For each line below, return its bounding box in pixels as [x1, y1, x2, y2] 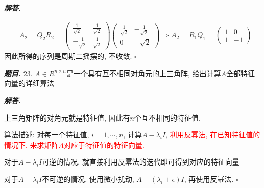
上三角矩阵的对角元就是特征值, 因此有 [4, 112, 130, 123]
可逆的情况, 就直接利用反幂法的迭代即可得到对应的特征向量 [42, 156, 239, 167]
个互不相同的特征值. [134, 112, 201, 123]
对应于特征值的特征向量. [64, 139, 145, 150]
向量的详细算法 [4, 78, 54, 88]
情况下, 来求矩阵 [4, 139, 59, 150]
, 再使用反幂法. [184, 173, 234, 184]
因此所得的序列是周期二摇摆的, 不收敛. [4, 51, 132, 61]
